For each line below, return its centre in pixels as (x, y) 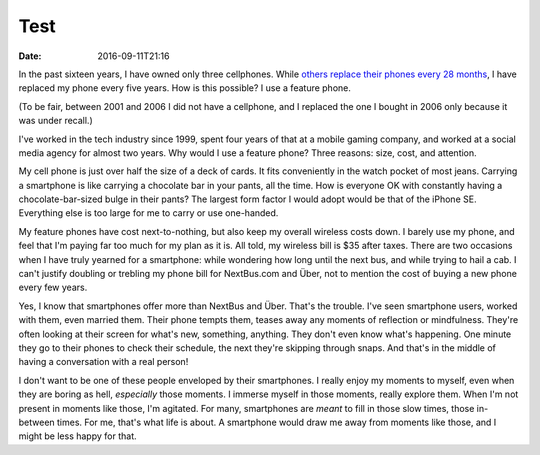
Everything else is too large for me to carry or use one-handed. (148, 213)
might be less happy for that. (77, 436)
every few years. (53, 287)
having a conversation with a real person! (103, 362)
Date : (30, 56)
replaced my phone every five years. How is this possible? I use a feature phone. (185, 88)
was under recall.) (56, 121)
